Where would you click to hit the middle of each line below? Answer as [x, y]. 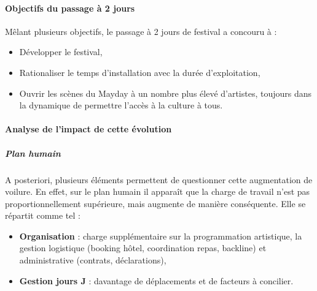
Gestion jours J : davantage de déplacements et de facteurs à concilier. [156, 280]
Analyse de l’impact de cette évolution [88, 129]
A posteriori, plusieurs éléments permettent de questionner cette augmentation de [159, 179]
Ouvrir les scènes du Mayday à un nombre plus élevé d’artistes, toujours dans [166, 93]
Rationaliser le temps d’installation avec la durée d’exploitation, [140, 72]
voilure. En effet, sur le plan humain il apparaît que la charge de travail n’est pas [158, 191]
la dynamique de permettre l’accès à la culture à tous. [121, 105]
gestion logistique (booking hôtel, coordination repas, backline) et [143, 248]
